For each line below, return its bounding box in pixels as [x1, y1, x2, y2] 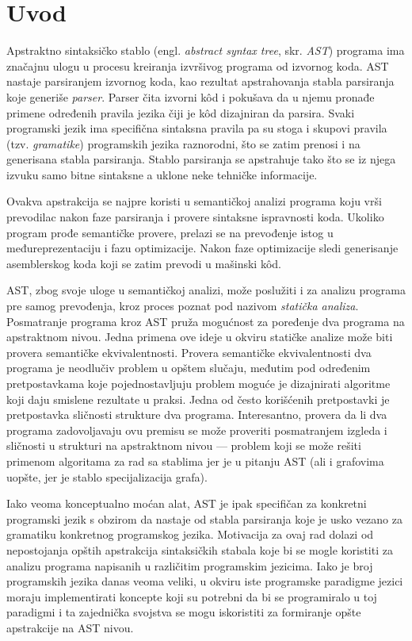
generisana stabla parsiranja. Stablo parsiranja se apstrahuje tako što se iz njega [6, 151, 396, 167]
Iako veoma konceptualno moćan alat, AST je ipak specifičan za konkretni [6, 495, 367, 512]
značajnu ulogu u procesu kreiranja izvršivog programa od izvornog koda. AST [6, 57, 389, 74]
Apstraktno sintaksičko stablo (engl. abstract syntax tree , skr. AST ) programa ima [6, 42, 405, 59]
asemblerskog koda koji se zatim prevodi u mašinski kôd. [6, 255, 281, 271]
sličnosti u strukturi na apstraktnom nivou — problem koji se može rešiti [6, 437, 361, 454]
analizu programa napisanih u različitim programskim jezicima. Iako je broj [6, 557, 373, 574]
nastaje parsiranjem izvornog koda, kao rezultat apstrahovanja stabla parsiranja [6, 73, 395, 90]
